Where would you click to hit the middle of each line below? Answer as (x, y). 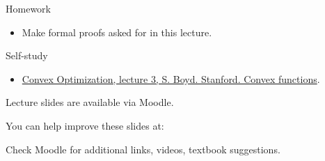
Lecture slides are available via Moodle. (90, 102)
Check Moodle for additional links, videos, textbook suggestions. (143, 149)
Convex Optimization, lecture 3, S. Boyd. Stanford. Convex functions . (171, 78)
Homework (28, 8)
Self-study (27, 55)
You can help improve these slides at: (85, 125)
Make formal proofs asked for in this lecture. (117, 32)
